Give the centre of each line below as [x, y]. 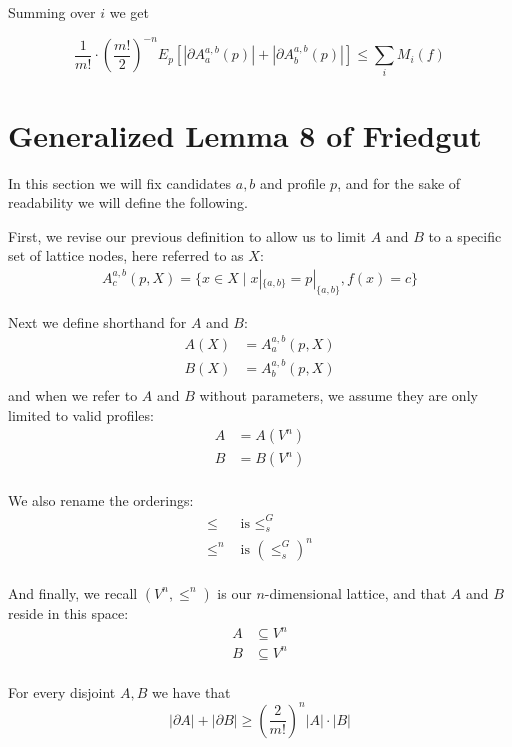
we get [129, 12]
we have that [191, 691]
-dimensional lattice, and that [355, 592]
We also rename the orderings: [101, 500]
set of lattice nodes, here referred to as [126, 255]
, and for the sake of [399, 182]
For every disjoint [62, 691]
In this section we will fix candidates [120, 182]
